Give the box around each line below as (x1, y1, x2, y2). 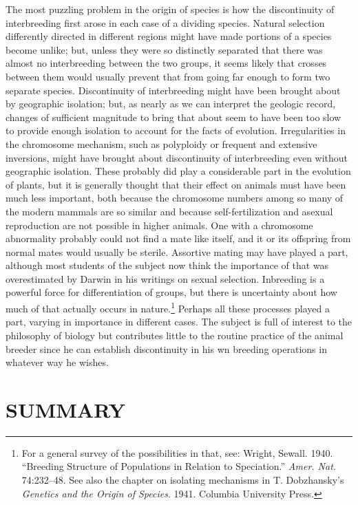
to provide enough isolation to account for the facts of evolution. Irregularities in (6, 123, 346, 138)
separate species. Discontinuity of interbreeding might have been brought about (6, 83, 341, 97)
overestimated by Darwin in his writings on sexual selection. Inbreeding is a (6, 271, 325, 286)
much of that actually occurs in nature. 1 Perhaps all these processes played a (6, 299, 330, 315)
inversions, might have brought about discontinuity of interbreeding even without (6, 150, 348, 164)
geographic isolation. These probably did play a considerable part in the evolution (6, 164, 351, 178)
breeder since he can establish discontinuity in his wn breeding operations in (6, 341, 327, 356)
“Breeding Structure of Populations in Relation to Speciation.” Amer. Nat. (21, 459, 337, 473)
